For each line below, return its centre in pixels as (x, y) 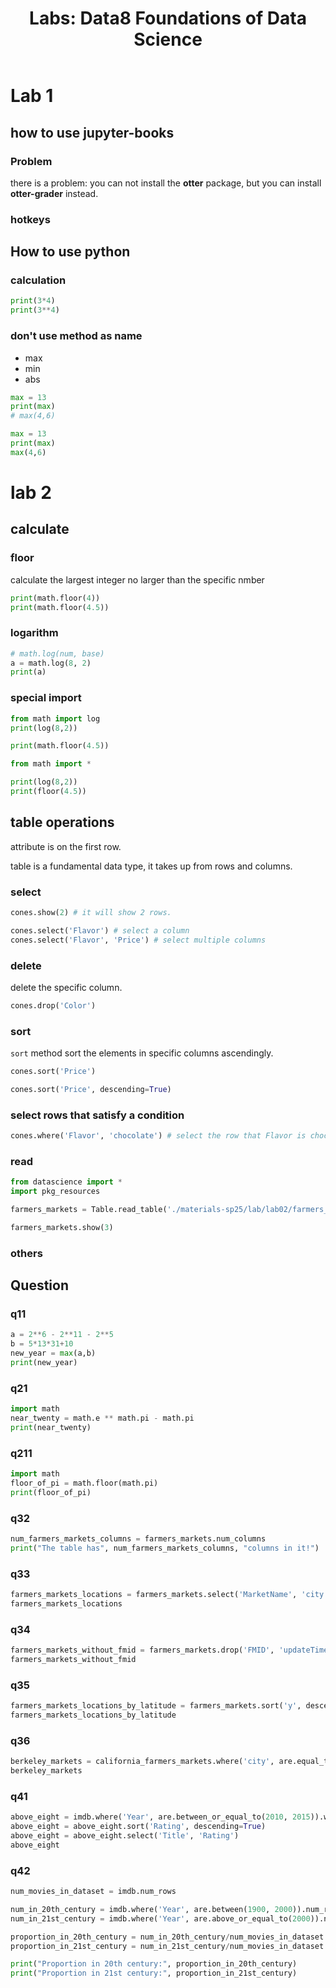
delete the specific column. (66, 987)
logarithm (34, 633)
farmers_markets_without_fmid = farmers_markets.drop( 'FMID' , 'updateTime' (171, 1650)
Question (39, 1285)
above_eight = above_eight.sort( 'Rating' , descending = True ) (138, 1827)
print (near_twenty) (51, 1427)
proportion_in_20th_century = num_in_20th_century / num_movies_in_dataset (167, 1937)
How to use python (70, 252)
